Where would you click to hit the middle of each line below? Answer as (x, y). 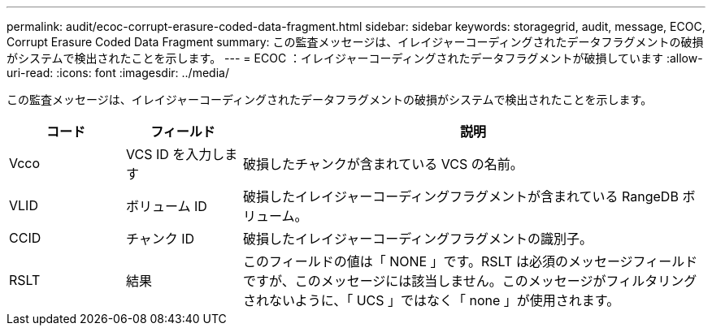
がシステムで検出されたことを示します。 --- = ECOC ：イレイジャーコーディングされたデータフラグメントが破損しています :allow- (355, 58)
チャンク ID (160, 239)
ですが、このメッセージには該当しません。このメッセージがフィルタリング (470, 281)
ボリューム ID (166, 206)
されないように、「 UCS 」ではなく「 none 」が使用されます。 (431, 300)
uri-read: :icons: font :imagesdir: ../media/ (118, 73)
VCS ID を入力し (175, 154)
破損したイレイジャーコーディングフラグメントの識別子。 (418, 239)
